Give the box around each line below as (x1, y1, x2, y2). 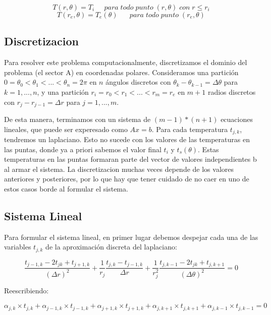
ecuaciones (221, 114, 253, 124)
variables (4, 241, 31, 252)
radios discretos (207, 86, 256, 97)
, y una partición (37, 86, 89, 97)
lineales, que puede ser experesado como (4, 123, 128, 134)
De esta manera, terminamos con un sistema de (4, 114, 151, 124)
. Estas (198, 144, 219, 154)
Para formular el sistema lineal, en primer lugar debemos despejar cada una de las (4, 231, 258, 242)
